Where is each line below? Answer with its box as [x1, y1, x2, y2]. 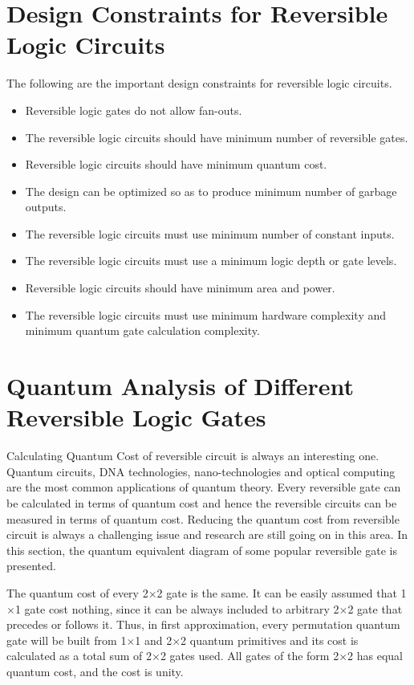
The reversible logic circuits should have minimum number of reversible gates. [25, 128, 408, 145]
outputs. [25, 198, 67, 215]
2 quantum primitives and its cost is [181, 631, 359, 648]
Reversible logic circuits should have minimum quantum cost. [25, 156, 327, 173]
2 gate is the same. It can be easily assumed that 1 [156, 584, 407, 601]
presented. [6, 557, 56, 574]
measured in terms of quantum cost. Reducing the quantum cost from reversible [6, 510, 400, 527]
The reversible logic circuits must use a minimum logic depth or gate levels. [25, 252, 397, 269]
